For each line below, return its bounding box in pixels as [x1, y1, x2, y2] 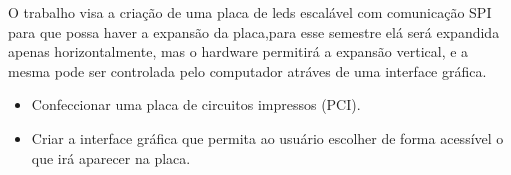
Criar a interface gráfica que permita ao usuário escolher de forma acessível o [31, 127, 504, 148]
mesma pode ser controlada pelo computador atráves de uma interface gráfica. [8, 60, 487, 81]
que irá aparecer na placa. [31, 147, 191, 168]
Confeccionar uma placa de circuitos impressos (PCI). [31, 94, 361, 115]
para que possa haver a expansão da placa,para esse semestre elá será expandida [8, 21, 500, 42]
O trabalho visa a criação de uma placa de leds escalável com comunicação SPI [8, 2, 492, 22]
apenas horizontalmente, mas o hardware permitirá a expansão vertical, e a [8, 41, 469, 62]
